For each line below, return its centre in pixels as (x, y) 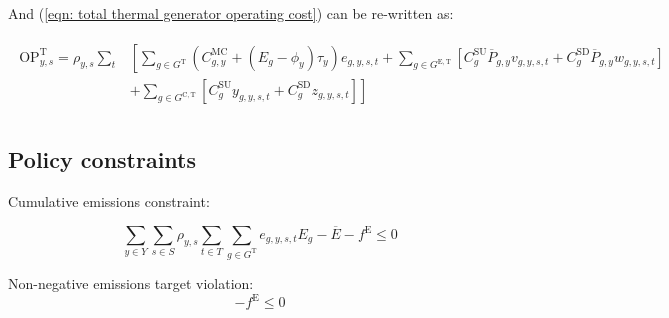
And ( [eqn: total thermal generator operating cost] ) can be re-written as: (231, 13)
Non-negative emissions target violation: (131, 282)
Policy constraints (102, 159)
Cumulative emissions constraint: (109, 200)
